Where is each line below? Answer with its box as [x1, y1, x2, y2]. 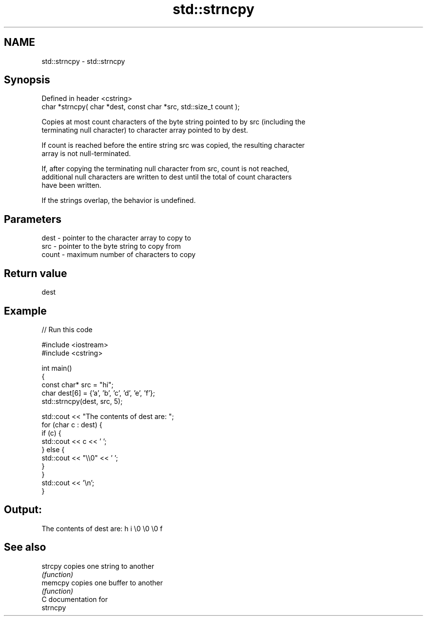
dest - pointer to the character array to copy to [41, 234, 191, 242]
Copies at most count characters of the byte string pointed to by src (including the [41, 118, 306, 126]
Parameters [4, 213, 61, 225]
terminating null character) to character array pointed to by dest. [41, 126, 248, 135]
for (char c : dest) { [41, 420, 102, 429]
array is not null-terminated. [41, 149, 131, 158]
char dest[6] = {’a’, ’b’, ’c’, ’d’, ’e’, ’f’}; [41, 388, 155, 397]
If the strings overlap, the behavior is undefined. [41, 196, 196, 205]
